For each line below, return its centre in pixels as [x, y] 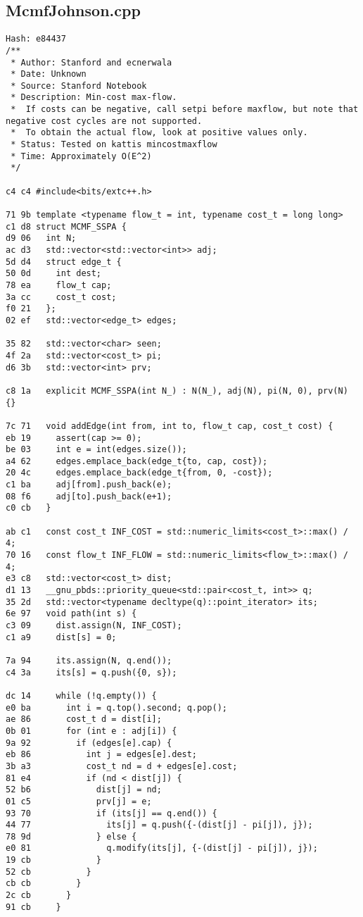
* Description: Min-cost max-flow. [94, 98]
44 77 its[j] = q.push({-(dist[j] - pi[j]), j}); [159, 825]
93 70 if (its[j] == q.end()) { [112, 813]
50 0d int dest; [54, 274]
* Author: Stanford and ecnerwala [91, 62]
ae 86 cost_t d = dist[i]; [84, 719]
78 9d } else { [71, 836]
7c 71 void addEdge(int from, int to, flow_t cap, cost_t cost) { [170, 426]
